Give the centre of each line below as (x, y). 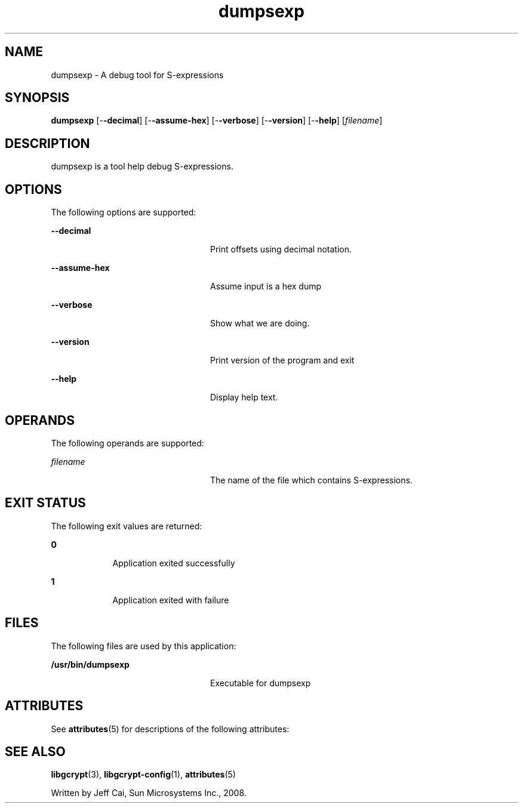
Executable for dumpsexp (261, 683)
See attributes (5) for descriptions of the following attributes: (170, 729)
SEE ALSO (35, 751)
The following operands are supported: (127, 443)
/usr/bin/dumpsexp (90, 664)
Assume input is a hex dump (266, 286)
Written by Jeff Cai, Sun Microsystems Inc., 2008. (149, 793)
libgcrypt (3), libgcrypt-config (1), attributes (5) (143, 775)
